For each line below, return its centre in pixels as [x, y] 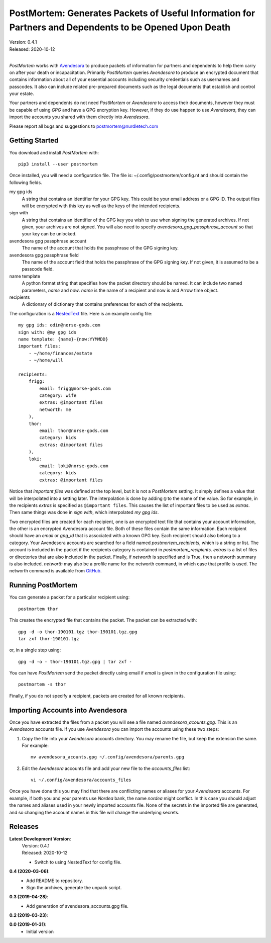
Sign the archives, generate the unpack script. [74, 887]
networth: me [55, 409]
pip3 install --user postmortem [58, 164]
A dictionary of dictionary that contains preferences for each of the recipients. [102, 304]
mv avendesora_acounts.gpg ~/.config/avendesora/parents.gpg [107, 757]
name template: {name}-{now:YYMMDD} [63, 339]
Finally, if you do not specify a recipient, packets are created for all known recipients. [97, 696]
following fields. [26, 182]
